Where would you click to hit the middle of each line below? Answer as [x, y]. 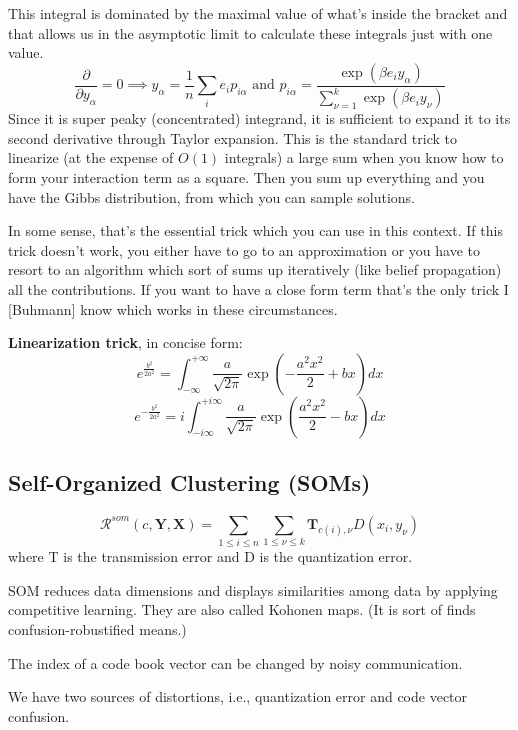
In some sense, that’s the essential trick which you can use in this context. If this [255, 230]
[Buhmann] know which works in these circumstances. [173, 308]
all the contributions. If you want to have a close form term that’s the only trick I [258, 288]
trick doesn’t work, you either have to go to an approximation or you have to [244, 249]
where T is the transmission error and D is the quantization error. [210, 556]
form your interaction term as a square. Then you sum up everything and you [246, 176]
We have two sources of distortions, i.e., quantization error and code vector [238, 696]
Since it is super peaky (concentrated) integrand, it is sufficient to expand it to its [259, 118]
